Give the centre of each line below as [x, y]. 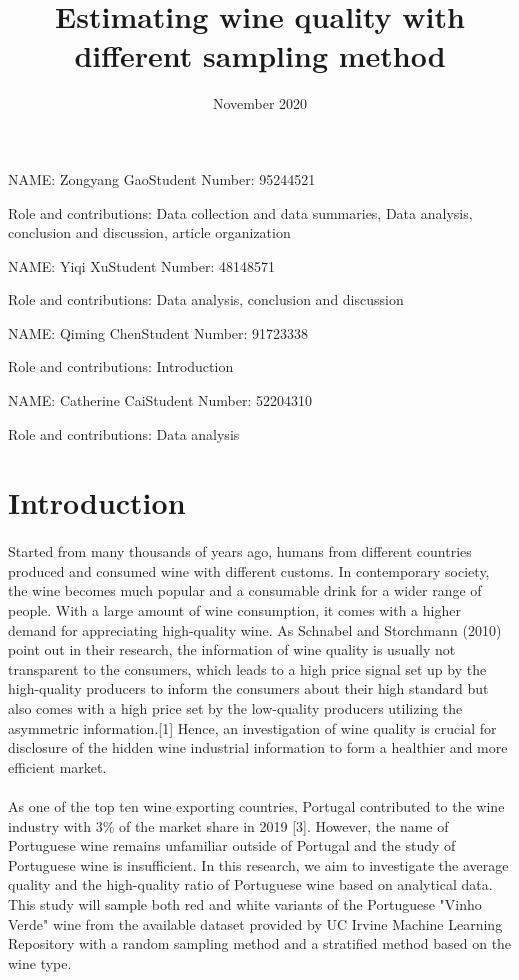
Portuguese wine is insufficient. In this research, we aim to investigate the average [258, 864]
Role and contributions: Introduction [121, 366]
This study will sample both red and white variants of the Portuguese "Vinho [245, 903]
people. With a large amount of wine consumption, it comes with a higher [234, 610]
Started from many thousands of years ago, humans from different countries [240, 551]
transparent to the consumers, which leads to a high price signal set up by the [247, 668]
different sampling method [260, 55]
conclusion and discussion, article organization [149, 232]
